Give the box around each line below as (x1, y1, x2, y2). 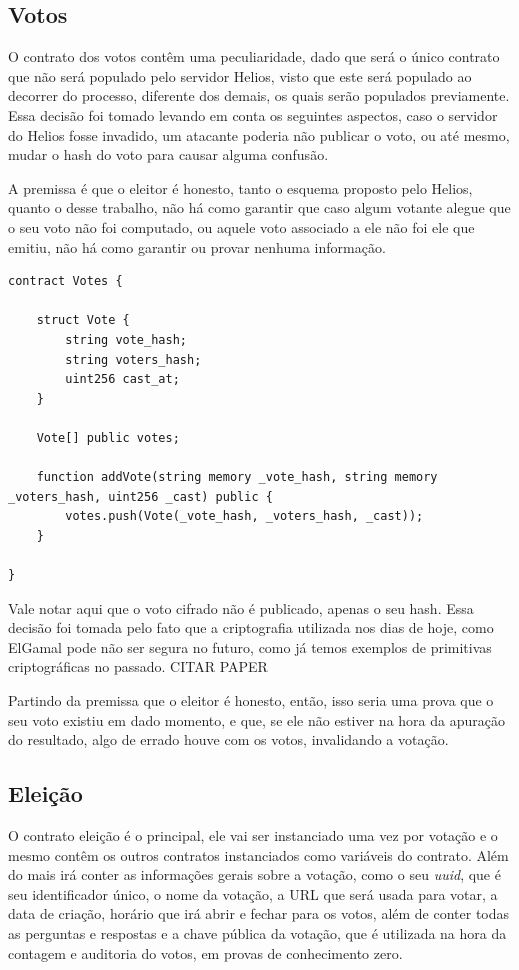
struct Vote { (36, 313, 130, 328)
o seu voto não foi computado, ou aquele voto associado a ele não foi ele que (8, 216, 475, 237)
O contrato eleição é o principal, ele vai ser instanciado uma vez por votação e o (8, 825, 498, 845)
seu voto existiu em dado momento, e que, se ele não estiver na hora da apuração (8, 709, 505, 730)
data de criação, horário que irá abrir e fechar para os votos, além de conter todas (8, 903, 510, 924)
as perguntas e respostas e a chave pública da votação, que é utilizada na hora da (8, 922, 507, 943)
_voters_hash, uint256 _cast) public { (8, 489, 273, 504)
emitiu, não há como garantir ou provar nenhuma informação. (8, 236, 386, 257)
